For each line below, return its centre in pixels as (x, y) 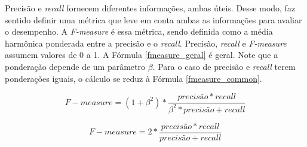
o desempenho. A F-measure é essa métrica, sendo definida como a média (139, 31)
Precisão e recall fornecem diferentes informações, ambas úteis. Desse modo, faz (150, 8)
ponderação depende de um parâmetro (75, 66)
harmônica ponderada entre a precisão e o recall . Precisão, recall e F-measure (146, 43)
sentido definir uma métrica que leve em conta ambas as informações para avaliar (153, 19)
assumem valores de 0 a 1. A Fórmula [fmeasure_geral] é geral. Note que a (142, 55)
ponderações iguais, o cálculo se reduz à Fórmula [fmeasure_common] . (133, 78)
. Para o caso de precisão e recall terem (224, 66)
